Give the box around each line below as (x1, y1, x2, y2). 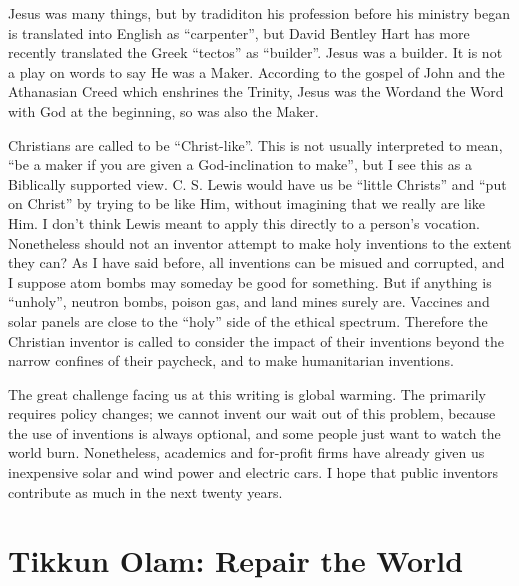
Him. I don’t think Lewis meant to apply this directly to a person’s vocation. (8, 212, 480, 233)
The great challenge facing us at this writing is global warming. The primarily (8, 383, 486, 404)
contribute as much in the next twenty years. (8, 481, 283, 502)
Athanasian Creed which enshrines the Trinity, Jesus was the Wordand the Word (8, 81, 504, 102)
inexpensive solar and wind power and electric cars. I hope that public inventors (8, 462, 499, 483)
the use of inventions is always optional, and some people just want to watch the (8, 422, 501, 443)
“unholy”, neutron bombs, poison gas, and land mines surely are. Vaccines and (8, 291, 490, 312)
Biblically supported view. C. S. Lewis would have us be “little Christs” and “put (8, 173, 507, 194)
